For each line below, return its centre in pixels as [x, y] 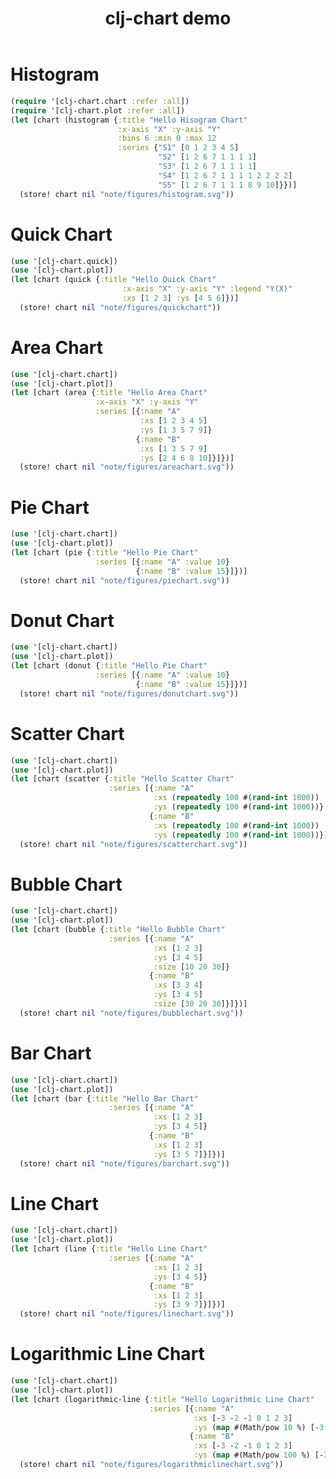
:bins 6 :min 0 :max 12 [167, 138]
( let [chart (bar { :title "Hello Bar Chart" [104, 1098]
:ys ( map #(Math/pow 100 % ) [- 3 [261, 1455]
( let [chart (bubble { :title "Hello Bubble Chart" [118, 930]
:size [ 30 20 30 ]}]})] [200, 1004]
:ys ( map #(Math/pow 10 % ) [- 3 [259, 1427]
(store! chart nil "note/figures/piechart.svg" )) [124, 580]
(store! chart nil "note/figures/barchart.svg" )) [124, 1163]
